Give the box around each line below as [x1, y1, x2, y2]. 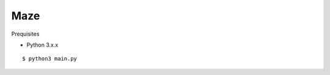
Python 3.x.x [26, 41, 59, 48]
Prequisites [11, 30, 40, 37]
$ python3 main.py [22, 55, 78, 62]
